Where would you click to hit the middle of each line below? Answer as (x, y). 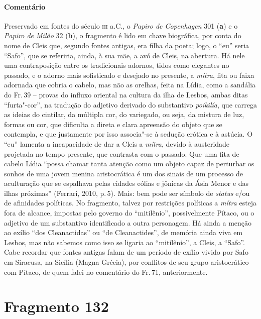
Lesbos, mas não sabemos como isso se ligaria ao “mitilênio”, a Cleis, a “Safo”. (124, 242)
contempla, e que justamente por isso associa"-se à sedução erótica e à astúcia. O (128, 134)
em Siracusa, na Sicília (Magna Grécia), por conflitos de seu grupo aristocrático (126, 262)
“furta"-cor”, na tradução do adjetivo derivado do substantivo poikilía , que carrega (130, 104)
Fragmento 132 (56, 306)
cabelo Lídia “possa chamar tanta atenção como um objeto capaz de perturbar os (129, 164)
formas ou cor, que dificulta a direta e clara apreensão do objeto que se (113, 124)
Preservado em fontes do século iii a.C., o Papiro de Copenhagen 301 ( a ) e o (121, 25)
